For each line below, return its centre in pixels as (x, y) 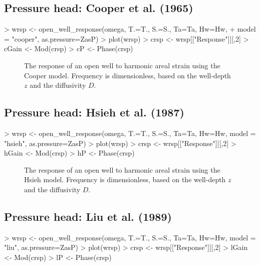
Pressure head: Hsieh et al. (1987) (94, 112)
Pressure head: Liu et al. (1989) (88, 216)
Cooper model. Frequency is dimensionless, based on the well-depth (127, 75)
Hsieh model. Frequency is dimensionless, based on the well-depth (125, 179)
